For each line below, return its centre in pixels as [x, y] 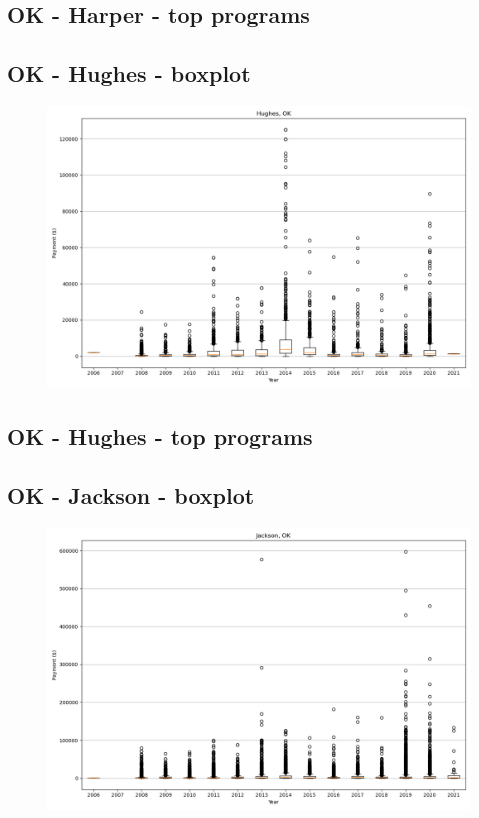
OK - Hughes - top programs [160, 436]
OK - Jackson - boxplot [131, 495]
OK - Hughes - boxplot [129, 73]
